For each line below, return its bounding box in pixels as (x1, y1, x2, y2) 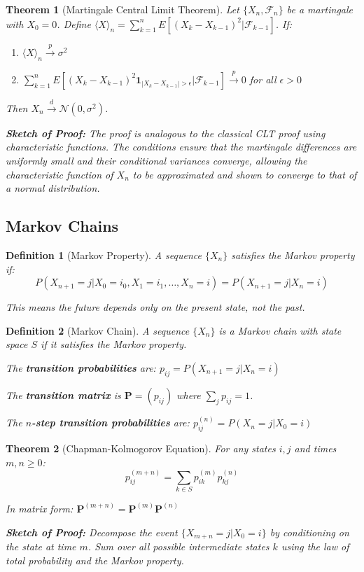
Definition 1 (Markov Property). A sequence (6, 247, 202, 262)
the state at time (6, 538, 76, 553)
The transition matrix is (6, 387, 121, 402)
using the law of (281, 538, 349, 553)
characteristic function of (6, 167, 113, 181)
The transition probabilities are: (6, 360, 156, 375)
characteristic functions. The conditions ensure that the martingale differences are (6, 139, 357, 154)
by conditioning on (269, 524, 349, 539)
